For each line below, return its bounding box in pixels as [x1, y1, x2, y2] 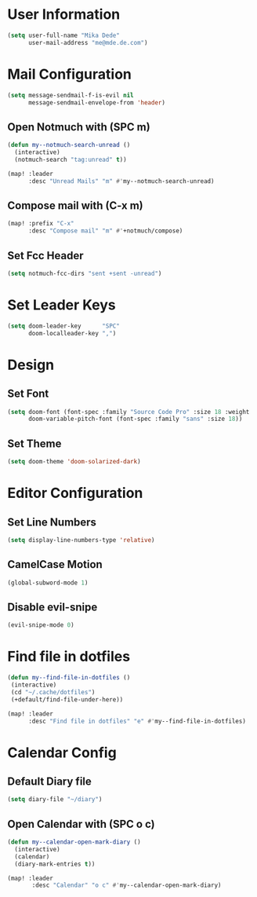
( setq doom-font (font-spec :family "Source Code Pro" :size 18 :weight [7, 408, 250, 416]
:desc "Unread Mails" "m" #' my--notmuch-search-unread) [27, 177, 215, 185]
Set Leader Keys [7, 296, 117, 313]
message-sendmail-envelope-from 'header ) [27, 98, 166, 107]
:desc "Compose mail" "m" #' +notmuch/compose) [27, 227, 183, 235]
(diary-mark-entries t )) [14, 860, 96, 868]
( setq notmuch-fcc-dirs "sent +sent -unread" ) [7, 269, 162, 277]
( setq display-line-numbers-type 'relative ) [7, 536, 155, 544]
